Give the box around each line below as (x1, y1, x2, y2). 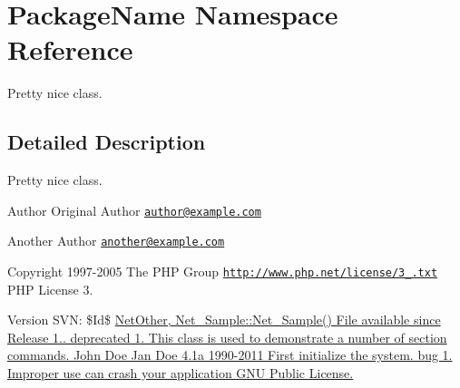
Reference (7, 31, 133, 68)
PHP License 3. (7, 279, 93, 298)
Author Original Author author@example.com (7, 200, 261, 219)
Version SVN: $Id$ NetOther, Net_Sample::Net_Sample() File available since (7, 310, 441, 329)
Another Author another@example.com (7, 231, 225, 250)
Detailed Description (7, 128, 206, 156)
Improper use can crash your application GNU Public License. (7, 364, 354, 383)
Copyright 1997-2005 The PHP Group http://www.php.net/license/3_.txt (7, 262, 438, 281)
